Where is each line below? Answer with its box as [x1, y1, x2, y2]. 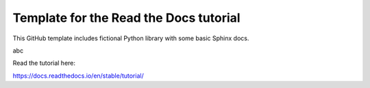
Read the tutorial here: [12, 59, 75, 68]
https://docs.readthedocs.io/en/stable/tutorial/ [12, 72, 144, 80]
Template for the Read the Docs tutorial [12, 10, 241, 25]
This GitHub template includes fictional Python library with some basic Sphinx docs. [12, 34, 249, 42]
